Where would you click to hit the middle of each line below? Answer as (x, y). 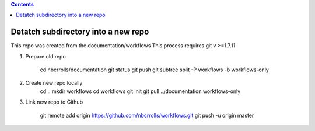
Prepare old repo (46, 56)
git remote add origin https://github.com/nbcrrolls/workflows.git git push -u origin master (147, 115)
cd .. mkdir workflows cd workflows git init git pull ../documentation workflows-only (140, 91)
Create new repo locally (54, 83)
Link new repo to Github (54, 102)
